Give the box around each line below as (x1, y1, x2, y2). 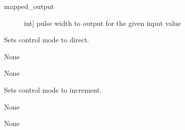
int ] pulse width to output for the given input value (24, 17, 181, 28)
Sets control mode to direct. (4, 34, 89, 45)
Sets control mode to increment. (4, 84, 102, 95)
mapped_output (4, 1, 54, 11)
